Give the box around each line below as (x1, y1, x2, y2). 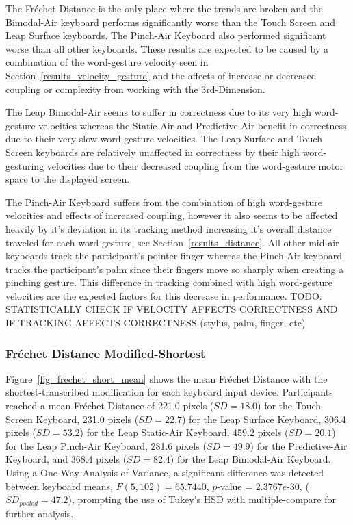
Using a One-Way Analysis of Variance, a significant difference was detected (5, 465, 324, 480)
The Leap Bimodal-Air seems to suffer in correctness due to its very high (5, 105, 312, 119)
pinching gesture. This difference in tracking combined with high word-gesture (5, 275, 332, 290)
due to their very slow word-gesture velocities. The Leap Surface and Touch (5, 131, 322, 146)
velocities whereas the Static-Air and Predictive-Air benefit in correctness (38, 118, 347, 132)
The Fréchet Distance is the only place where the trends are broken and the (5, 1, 323, 15)
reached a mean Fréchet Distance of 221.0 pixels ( (5, 398, 214, 413)
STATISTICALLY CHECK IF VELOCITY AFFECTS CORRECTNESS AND (5, 302, 338, 316)
